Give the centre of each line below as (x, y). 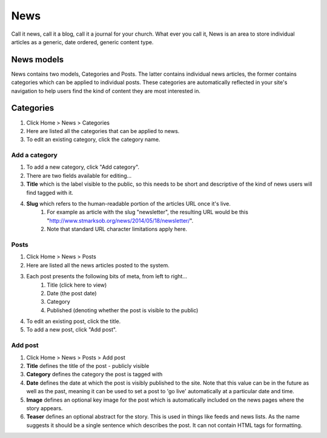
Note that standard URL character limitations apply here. (117, 229)
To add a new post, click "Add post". (72, 330)
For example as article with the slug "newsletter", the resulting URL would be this (147, 212)
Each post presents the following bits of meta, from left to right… (107, 276)
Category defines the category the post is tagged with (94, 374)
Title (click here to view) (77, 285)
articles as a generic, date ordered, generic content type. (82, 42)
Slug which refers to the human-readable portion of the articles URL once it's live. (129, 204)
